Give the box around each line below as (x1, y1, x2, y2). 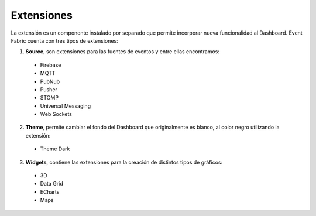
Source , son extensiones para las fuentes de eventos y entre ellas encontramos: (25, 48, 219, 55)
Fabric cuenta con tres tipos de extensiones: (11, 37, 118, 44)
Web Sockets (40, 111, 73, 118)
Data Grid (40, 180, 64, 187)
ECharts (40, 188, 60, 196)
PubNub (40, 78, 60, 85)
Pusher (40, 85, 58, 93)
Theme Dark (40, 145, 70, 152)
